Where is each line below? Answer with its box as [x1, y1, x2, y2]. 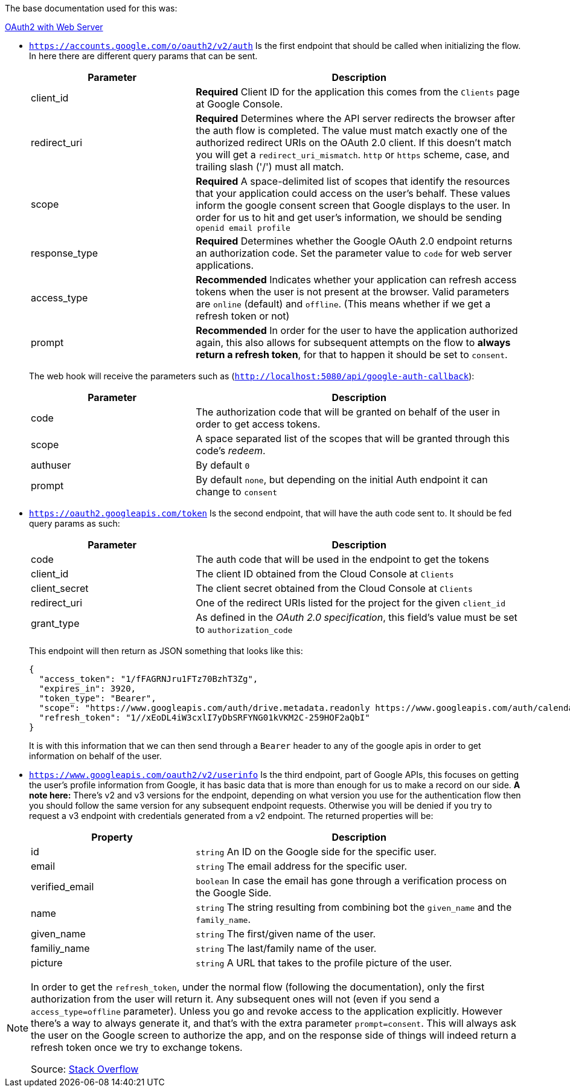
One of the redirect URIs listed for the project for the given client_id [196, 597, 505, 609]
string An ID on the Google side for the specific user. [196, 846, 437, 858]
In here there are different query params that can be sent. [29, 51, 258, 61]
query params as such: [29, 518, 120, 528]
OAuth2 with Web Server [5, 22, 103, 32]
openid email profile [196, 223, 290, 233]
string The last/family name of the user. [196, 942, 377, 954]
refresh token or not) [196, 310, 290, 322]
